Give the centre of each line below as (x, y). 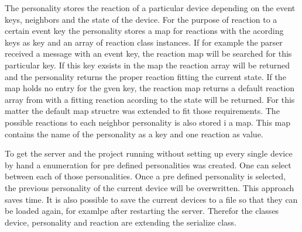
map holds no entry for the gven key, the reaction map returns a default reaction (150, 88)
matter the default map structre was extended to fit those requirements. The (142, 111)
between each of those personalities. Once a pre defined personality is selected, (145, 176)
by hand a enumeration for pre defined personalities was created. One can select (148, 165)
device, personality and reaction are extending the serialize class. (121, 222)
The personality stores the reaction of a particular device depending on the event (150, 8)
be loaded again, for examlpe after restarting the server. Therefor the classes (142, 211)
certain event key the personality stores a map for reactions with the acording (144, 31)
